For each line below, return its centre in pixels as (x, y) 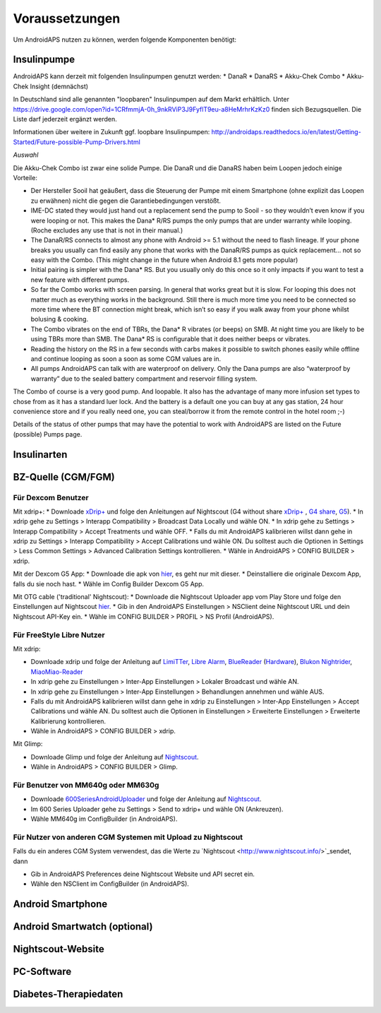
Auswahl (26, 155)
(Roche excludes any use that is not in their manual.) (107, 230)
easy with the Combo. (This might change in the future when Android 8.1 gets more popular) (164, 260)
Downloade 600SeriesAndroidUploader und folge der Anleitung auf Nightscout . (146, 799)
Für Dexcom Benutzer (51, 497)
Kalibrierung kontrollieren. (68, 721)
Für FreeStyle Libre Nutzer (59, 634)
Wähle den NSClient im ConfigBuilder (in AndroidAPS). (110, 884)
